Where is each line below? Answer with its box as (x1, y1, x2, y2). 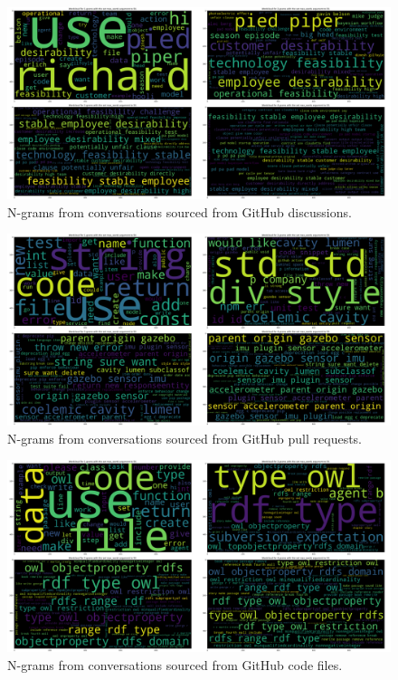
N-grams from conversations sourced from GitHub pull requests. (7, 428, 363, 447)
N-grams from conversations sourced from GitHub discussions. (7, 202, 352, 221)
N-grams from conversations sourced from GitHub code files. (7, 655, 343, 674)
